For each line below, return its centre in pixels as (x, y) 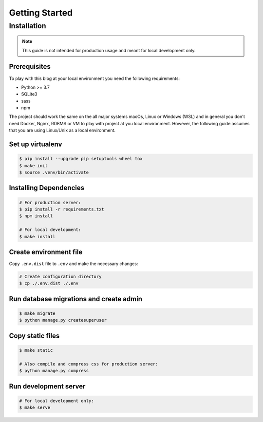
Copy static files (34, 336)
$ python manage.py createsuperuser (63, 320)
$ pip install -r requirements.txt (62, 209)
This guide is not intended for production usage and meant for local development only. (109, 50)
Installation (28, 26)
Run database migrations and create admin (75, 299)
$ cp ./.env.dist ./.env (49, 283)
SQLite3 (29, 94)
